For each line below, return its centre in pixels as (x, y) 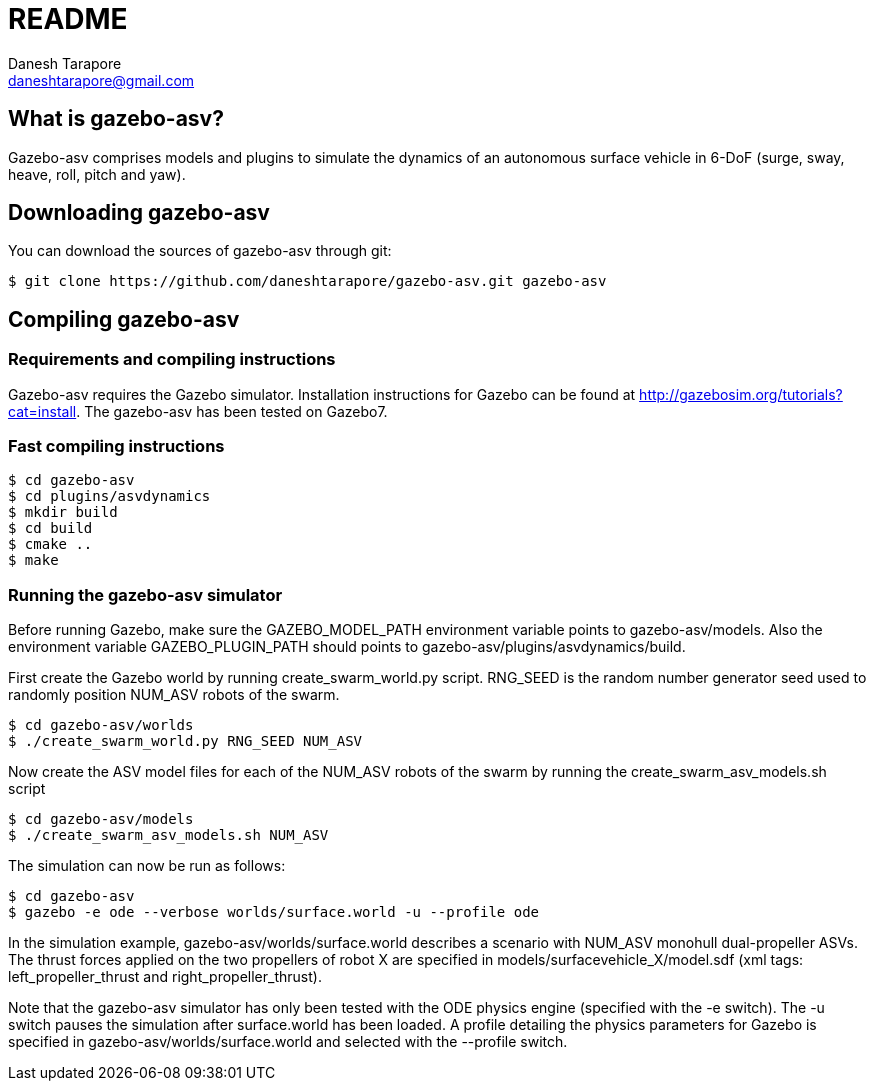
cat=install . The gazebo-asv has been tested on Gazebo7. (198, 411)
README (68, 19)
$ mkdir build (63, 512)
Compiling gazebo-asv (124, 319)
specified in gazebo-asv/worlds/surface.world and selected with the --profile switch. (288, 1042)
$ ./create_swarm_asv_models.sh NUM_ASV (168, 835)
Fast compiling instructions (116, 446)
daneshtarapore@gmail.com (101, 80)
